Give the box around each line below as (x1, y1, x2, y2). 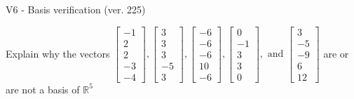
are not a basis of (6, 81, 80, 96)
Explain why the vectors (6, 46, 110, 60)
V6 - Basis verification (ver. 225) (6, 2, 146, 16)
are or (323, 46, 349, 60)
